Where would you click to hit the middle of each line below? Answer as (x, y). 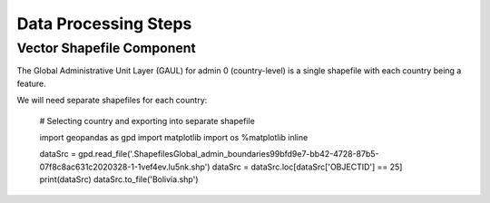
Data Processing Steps (104, 24)
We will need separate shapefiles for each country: (112, 101)
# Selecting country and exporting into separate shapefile (147, 121)
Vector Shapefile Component (106, 48)
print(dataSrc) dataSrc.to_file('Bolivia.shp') (119, 179)
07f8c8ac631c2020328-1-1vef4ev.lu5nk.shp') (125, 167)
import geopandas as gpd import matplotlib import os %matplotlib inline (174, 137)
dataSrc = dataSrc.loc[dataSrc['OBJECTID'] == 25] (307, 167)
